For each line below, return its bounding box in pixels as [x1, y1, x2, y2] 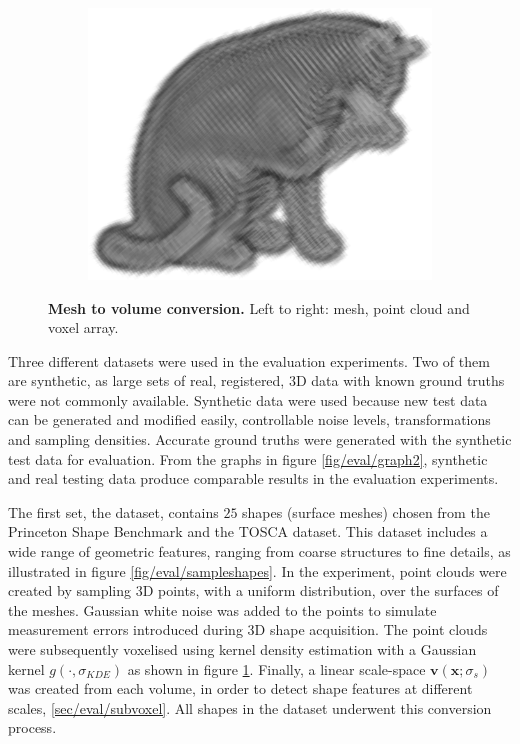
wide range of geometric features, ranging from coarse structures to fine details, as [8, 541, 511, 562]
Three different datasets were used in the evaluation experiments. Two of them [8, 350, 490, 371]
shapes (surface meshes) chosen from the [242, 501, 490, 522]
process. [8, 717, 57, 738]
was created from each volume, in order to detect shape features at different [8, 678, 473, 699]
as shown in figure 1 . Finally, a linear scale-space [127, 658, 426, 679]
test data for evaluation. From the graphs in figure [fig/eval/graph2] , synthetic [8, 448, 488, 469]
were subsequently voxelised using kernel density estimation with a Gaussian [8, 639, 477, 660]
